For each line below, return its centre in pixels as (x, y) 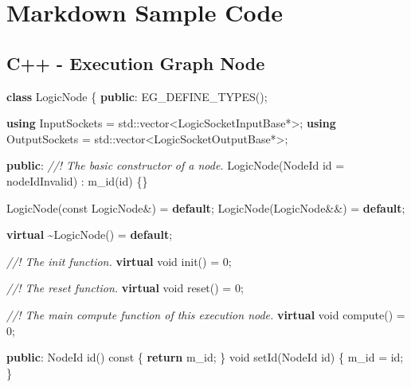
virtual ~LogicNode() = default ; (90, 235)
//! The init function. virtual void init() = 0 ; (119, 261)
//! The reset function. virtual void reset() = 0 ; (125, 288)
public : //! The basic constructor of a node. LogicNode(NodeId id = (176, 165)
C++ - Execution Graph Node (136, 63)
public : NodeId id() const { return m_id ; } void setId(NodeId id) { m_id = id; (205, 357)
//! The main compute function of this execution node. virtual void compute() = (206, 314)
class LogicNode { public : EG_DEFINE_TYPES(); (137, 96)
